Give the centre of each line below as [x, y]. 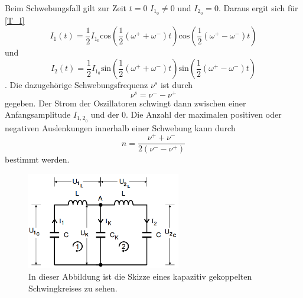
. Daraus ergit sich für [258, 8]
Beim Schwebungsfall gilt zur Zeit [66, 8]
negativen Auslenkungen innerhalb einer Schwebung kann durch [120, 127]
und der [105, 114]
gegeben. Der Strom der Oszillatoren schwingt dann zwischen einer [126, 103]
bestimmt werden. [37, 159]
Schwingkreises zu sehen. [73, 288]
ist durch [177, 85]
